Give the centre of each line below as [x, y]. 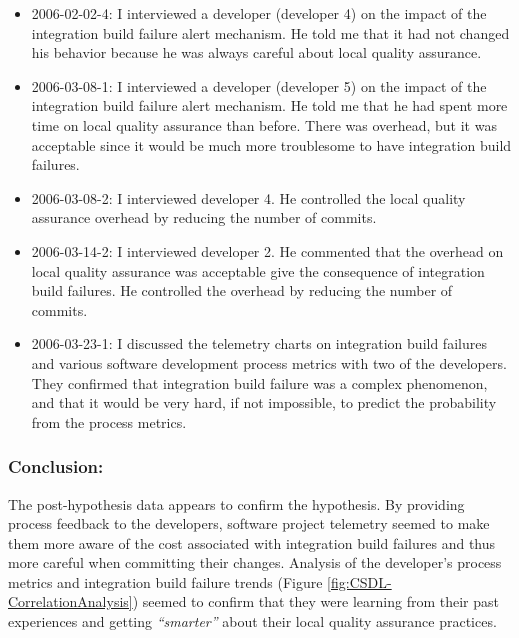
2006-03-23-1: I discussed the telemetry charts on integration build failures [259, 343]
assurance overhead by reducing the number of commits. [204, 217]
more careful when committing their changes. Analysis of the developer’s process [255, 562]
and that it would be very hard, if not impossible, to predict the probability [264, 402]
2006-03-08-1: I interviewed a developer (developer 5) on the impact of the [259, 85]
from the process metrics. [109, 421]
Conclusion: [56, 466]
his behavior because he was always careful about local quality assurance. [256, 52]
